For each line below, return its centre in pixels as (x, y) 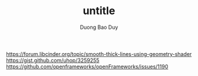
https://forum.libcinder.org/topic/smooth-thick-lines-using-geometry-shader (99, 54)
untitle (99, 11)
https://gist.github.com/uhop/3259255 (53, 60)
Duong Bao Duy (99, 27)
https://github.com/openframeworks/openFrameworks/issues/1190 (87, 67)
